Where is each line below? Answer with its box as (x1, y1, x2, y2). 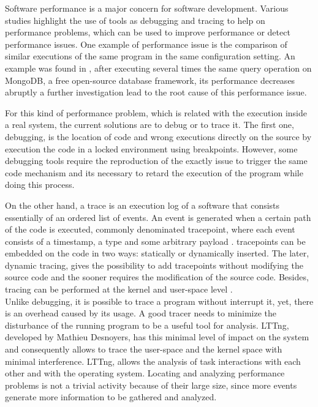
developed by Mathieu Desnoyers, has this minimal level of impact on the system (5, 330, 309, 343)
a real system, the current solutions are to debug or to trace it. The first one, (5, 118, 294, 131)
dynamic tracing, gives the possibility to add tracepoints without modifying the (5, 258, 303, 271)
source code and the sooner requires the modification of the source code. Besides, (5, 271, 309, 283)
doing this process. (5, 178, 75, 191)
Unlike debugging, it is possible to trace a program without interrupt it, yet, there (5, 294, 314, 307)
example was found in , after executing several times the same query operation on (5, 61, 312, 74)
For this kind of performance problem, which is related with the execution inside (5, 106, 307, 119)
